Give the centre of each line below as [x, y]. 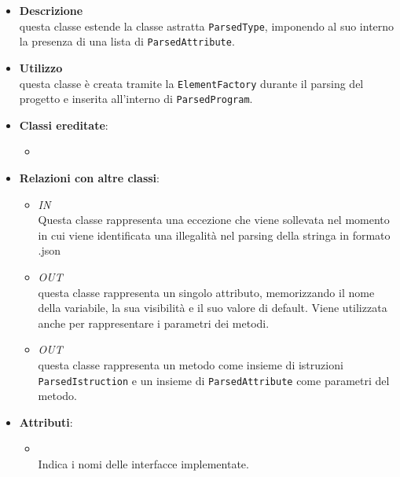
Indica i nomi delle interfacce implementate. [143, 463]
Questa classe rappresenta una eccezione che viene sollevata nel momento [214, 220]
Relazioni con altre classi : [89, 178]
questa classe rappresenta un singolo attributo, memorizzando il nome [206, 292]
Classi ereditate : [64, 125]
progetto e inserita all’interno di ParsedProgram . [136, 99]
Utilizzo [41, 67]
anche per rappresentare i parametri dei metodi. [154, 323]
